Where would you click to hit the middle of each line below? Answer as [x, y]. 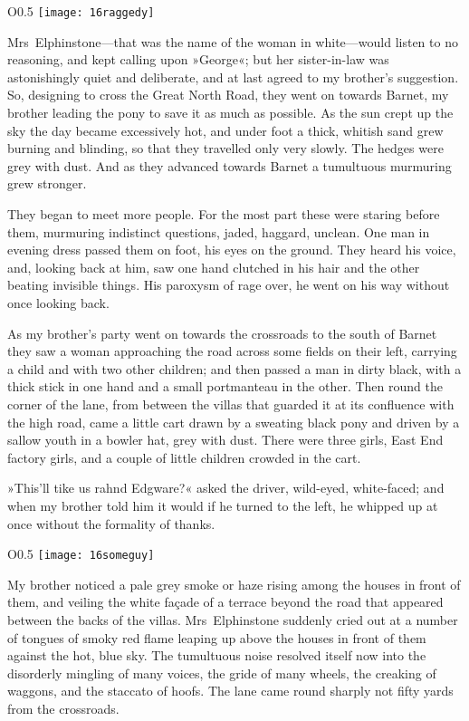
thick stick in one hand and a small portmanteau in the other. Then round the [225, 386]
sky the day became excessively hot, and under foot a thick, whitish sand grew [225, 130]
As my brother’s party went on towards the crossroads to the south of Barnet [222, 333]
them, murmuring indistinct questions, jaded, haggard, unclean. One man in [219, 231]
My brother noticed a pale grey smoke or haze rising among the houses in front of [234, 584]
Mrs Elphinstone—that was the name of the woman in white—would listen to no [233, 41]
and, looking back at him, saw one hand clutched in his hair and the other [214, 267]
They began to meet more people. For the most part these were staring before [224, 214]
